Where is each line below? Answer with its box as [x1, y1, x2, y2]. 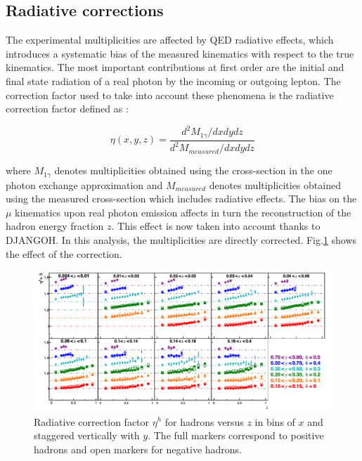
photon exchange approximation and [6, 177, 163, 192]
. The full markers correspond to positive [148, 428, 324, 443]
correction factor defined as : [6, 101, 129, 116]
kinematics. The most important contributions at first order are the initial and [6, 60, 344, 74]
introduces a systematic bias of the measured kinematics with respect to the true [6, 46, 354, 60]
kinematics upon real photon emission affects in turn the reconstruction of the [15, 204, 351, 219]
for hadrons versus [164, 414, 244, 429]
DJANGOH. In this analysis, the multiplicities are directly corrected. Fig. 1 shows [6, 232, 357, 247]
